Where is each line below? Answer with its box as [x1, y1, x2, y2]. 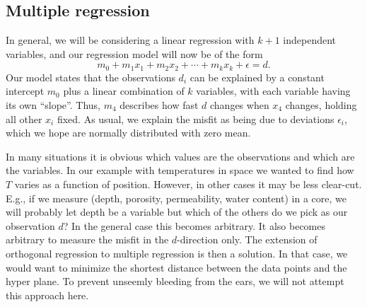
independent [283, 33, 337, 47]
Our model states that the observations [6, 69, 175, 84]
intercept [6, 83, 45, 98]
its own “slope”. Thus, [6, 98, 100, 112]
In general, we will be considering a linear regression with [6, 33, 255, 47]
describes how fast [120, 98, 199, 112]
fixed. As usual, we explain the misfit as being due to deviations [57, 111, 334, 126]
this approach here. [6, 287, 89, 302]
